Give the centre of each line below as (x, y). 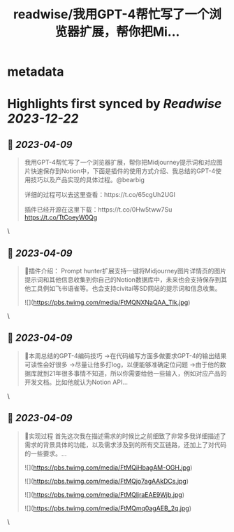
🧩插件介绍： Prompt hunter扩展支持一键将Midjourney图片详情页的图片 (125, 271)
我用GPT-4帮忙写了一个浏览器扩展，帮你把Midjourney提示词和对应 (120, 163)
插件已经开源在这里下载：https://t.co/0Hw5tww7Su (98, 210)
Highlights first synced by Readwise (115, 104)
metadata (36, 72)
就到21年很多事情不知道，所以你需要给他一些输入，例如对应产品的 (132, 373)
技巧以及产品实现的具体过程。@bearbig (88, 180)
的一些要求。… (45, 453)
